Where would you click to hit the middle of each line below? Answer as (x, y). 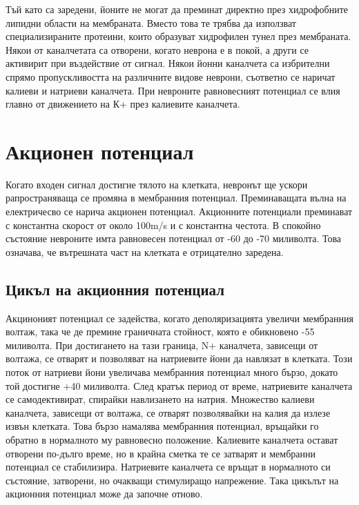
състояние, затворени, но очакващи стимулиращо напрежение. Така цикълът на (172, 480)
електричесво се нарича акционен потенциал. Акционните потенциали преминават (179, 211)
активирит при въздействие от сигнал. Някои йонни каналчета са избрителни (168, 63)
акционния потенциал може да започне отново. (104, 494)
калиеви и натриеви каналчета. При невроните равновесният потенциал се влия (173, 90)
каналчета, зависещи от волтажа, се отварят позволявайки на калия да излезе (168, 412)
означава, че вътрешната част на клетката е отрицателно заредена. (145, 251)
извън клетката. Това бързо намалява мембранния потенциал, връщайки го (162, 426)
